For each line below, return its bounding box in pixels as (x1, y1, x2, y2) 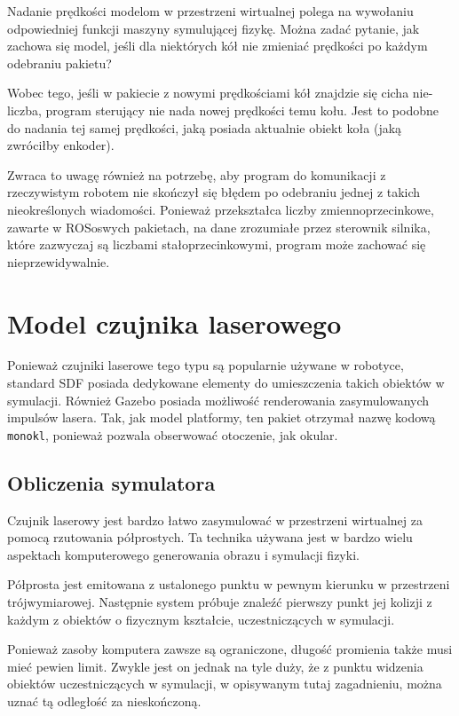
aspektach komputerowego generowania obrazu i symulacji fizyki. (7, 545, 360, 563)
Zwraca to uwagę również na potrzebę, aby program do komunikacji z (7, 165, 386, 184)
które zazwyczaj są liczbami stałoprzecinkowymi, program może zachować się (7, 235, 426, 254)
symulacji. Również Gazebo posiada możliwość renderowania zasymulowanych (7, 390, 430, 409)
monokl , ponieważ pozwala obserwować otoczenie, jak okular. (7, 425, 338, 444)
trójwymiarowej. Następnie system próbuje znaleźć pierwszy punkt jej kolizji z (7, 593, 432, 611)
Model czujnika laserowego (7, 304, 342, 341)
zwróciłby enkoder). (7, 136, 115, 154)
